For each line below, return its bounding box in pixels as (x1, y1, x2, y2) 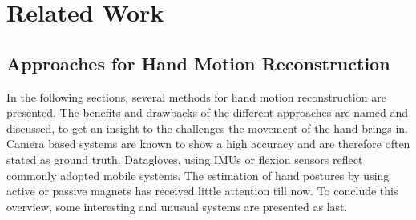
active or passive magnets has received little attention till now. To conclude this (6, 182, 398, 199)
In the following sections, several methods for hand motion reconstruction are (6, 88, 386, 105)
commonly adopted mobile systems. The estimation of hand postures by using (6, 166, 390, 183)
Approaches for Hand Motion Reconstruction (6, 50, 390, 75)
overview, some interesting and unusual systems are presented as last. (6, 198, 348, 214)
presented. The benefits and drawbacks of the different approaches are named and (6, 104, 408, 121)
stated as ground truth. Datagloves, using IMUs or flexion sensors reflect (6, 150, 363, 167)
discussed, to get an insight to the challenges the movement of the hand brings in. (6, 119, 408, 136)
